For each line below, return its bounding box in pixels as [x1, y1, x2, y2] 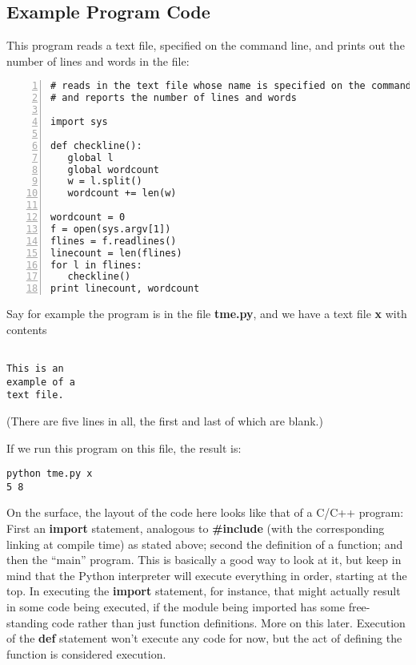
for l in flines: [50, 259, 142, 271]
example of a [6, 376, 75, 388]
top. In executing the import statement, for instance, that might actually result [6, 582, 401, 599]
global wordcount [67, 163, 160, 175]
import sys [50, 116, 108, 128]
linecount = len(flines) [50, 247, 182, 259]
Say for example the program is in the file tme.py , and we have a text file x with [6, 305, 407, 322]
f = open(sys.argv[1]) [50, 223, 171, 235]
